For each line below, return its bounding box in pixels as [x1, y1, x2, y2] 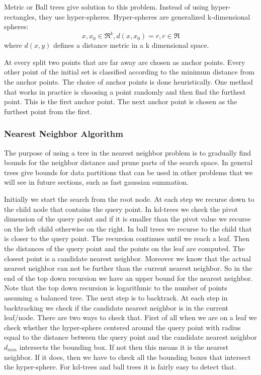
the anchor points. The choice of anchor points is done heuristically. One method [4, 77, 253, 87]
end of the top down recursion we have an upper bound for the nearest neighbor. [4, 272, 253, 283]
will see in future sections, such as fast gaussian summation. [4, 177, 189, 187]
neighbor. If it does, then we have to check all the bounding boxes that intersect [4, 351, 251, 362]
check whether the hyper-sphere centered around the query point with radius [4, 322, 241, 332]
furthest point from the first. [4, 106, 92, 116]
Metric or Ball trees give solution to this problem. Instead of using [4, 2, 209, 12]
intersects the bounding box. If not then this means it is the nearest [19, 341, 229, 352]
